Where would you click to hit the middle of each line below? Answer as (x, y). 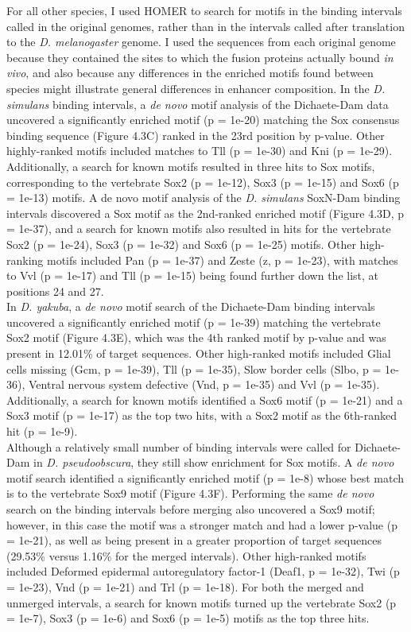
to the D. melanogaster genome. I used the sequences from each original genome (201, 42)
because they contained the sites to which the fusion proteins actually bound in (200, 57)
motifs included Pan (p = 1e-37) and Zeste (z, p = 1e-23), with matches (223, 260)
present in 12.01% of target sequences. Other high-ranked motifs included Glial (199, 353)
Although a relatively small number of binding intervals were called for (179, 446)
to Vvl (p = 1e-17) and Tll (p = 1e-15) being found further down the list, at (193, 275)
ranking (25, 260)
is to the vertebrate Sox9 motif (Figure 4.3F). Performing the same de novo (190, 493)
